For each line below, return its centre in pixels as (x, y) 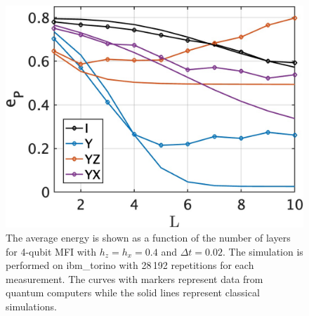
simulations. (31, 306)
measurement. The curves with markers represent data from (134, 278)
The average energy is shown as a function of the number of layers (148, 237)
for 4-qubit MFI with (51, 251)
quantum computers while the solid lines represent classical (133, 292)
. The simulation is (263, 251)
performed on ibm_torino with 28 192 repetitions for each (130, 265)
